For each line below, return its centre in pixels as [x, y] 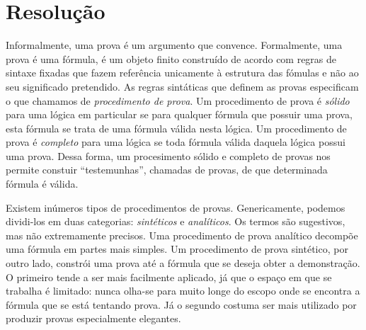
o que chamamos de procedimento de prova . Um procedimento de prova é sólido [178, 100]
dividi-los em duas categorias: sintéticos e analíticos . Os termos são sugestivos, [176, 221]
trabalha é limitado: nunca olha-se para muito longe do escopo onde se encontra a [183, 291]
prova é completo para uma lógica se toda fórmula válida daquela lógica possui [176, 142]
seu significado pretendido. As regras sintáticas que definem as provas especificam [182, 86]
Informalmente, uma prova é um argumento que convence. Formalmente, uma [174, 45]
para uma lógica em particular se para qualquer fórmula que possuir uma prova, [179, 114]
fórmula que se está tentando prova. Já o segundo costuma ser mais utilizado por [181, 304]
